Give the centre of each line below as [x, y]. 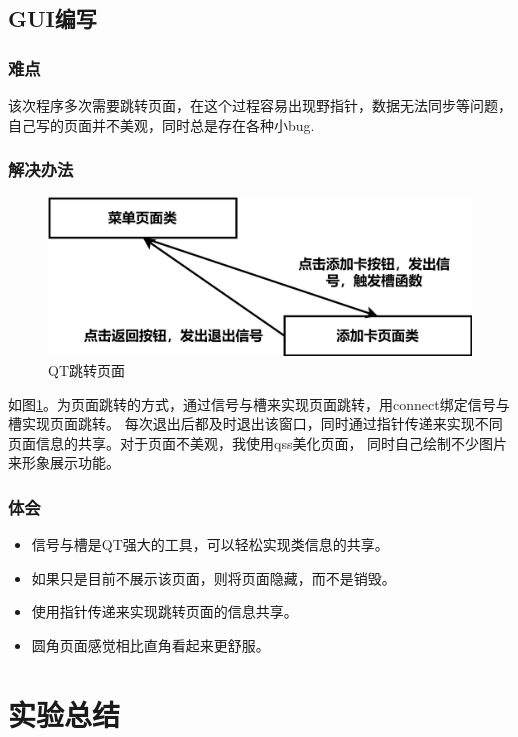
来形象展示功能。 [64, 462]
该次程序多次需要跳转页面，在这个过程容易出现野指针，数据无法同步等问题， [260, 105]
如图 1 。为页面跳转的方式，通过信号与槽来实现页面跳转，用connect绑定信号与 [259, 403]
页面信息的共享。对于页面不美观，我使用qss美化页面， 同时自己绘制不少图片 [258, 442]
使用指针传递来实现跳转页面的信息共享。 [164, 611]
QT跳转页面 [86, 370]
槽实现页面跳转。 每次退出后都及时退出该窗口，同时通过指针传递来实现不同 [255, 423]
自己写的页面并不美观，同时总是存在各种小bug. [161, 124]
